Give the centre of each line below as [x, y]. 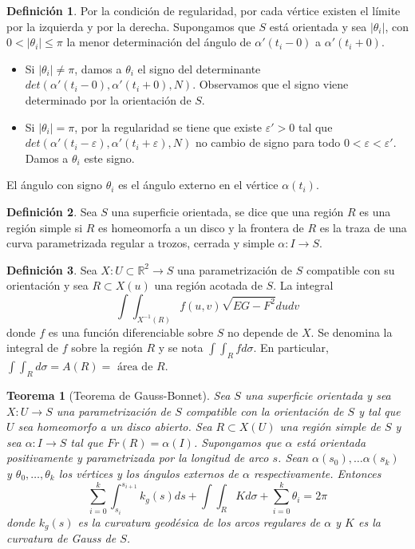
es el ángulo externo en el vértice [198, 185]
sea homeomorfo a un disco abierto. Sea [115, 427]
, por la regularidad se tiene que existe [168, 126]
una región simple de [330, 427]
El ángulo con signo [55, 185]
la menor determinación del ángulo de [159, 42]
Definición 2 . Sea [52, 211]
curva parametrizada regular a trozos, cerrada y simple [140, 243]
